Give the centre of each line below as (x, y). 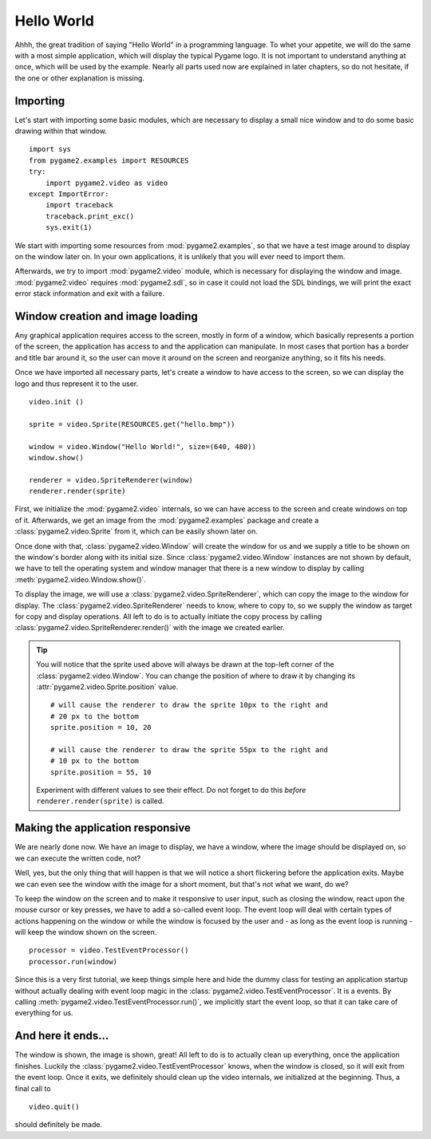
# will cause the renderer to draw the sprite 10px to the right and (190, 705)
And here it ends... (62, 1036)
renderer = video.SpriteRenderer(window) (111, 480)
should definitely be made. (59, 1125)
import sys (50, 149)
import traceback (79, 205)
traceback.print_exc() (90, 216)
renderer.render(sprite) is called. (101, 801)
